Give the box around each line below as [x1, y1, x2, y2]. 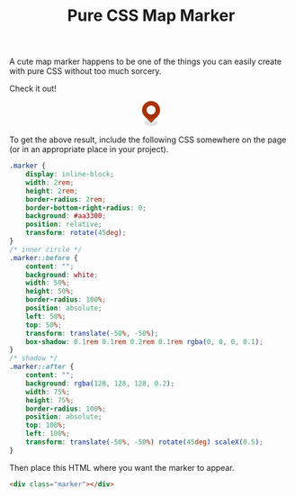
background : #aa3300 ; [25, 212, 106, 221]
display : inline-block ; [25, 170, 115, 179]
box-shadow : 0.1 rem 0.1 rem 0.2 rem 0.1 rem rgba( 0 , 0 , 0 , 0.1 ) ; [25, 337, 264, 347]
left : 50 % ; [25, 312, 67, 321]
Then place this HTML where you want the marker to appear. [9, 462, 236, 473]
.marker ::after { [9, 362, 75, 372]
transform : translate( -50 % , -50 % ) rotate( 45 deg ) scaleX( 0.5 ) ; [25, 438, 264, 447]
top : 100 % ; [25, 420, 67, 430]
